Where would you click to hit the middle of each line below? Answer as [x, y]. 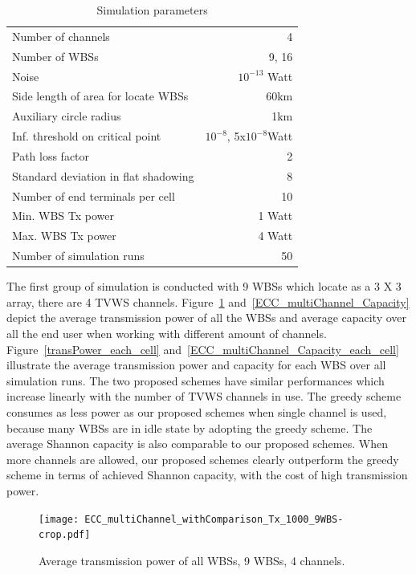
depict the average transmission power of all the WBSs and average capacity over [207, 318]
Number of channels [61, 36]
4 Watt [275, 236]
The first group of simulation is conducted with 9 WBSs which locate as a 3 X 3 [204, 286]
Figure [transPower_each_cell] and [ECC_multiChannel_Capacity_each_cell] [203, 349]
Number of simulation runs [78, 256]
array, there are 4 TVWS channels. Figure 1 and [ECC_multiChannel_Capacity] [208, 301]
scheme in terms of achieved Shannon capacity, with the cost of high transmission [207, 475]
